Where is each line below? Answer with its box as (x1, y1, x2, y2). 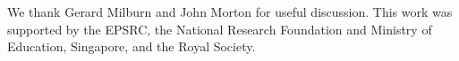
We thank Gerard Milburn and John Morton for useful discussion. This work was (7, 3, 453, 20)
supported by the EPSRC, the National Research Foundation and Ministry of (7, 19, 432, 38)
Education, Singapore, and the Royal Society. (7, 37, 256, 56)
